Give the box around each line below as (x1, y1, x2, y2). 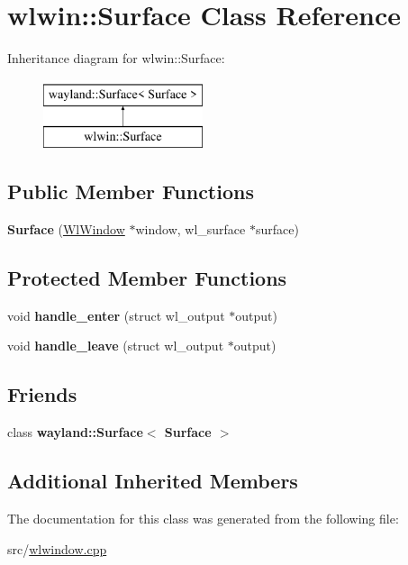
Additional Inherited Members (7, 467, 298, 495)
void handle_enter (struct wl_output (7, 305, 225, 324)
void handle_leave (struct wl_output (7, 336, 224, 355)
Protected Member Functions (7, 264, 287, 292)
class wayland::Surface (7, 423, 143, 442)
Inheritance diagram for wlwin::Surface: (7, 49, 225, 68)
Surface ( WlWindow (7, 220, 125, 239)
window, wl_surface (135, 220, 246, 239)
